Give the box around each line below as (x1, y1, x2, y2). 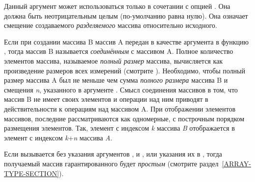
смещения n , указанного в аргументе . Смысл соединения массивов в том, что (4, 84, 238, 94)
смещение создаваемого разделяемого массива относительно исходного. (4, 20, 217, 30)
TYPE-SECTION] (4, 168, 59, 178)
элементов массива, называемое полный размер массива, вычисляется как (4, 55, 223, 66)
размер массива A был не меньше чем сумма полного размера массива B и (4, 75, 228, 85)
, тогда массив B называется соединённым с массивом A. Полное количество (4, 46, 233, 56)
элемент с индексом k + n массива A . (4, 132, 112, 142)
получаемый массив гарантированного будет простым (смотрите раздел (4, 158, 219, 168)
